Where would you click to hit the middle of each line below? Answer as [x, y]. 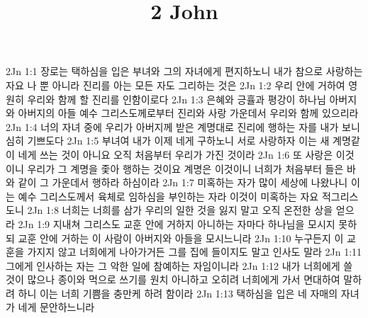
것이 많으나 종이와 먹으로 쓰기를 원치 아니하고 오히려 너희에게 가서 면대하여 [173, 279]
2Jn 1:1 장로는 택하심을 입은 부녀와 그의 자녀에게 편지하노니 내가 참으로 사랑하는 [184, 71]
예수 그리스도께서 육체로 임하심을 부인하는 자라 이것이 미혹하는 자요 [168, 196]
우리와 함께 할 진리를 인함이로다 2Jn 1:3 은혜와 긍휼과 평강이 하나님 [177, 99]
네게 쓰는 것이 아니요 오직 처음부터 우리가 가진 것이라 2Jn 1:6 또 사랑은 [175, 154]
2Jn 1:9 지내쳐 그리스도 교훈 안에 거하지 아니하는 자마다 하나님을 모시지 [177, 223]
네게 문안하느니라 [56, 307]
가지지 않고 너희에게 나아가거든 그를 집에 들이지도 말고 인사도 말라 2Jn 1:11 [195, 252]
